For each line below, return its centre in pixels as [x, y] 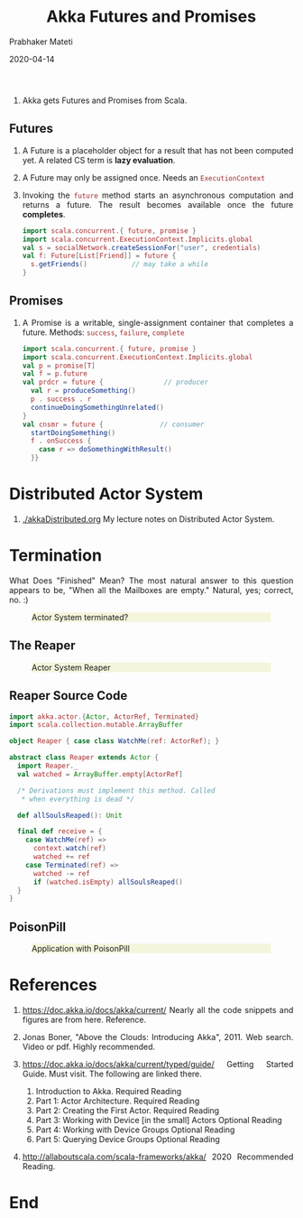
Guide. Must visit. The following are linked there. [112, 1074]
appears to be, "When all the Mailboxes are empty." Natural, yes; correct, [151, 590]
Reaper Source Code [69, 696]
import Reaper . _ [48, 766]
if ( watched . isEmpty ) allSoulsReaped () [108, 882]
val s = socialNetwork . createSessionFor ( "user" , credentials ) [142, 247]
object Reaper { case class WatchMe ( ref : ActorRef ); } [115, 741]
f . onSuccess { [61, 441]
